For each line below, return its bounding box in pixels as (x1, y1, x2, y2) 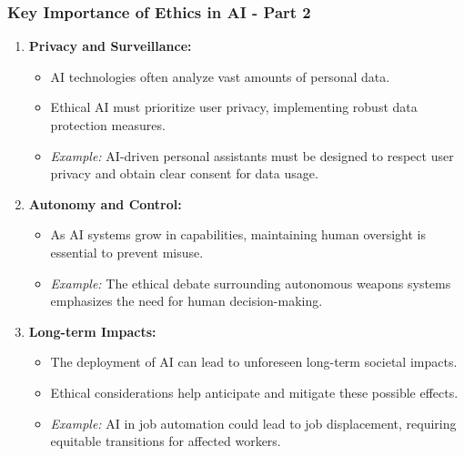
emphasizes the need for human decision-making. (50, 291, 323, 310)
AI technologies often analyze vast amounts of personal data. (50, 66, 390, 86)
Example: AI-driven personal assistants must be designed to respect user (50, 146, 454, 165)
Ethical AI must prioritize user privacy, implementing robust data (50, 97, 418, 117)
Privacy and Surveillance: (28, 36, 192, 56)
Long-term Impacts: (28, 321, 156, 340)
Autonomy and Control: (28, 194, 182, 213)
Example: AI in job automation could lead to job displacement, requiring (50, 413, 457, 432)
